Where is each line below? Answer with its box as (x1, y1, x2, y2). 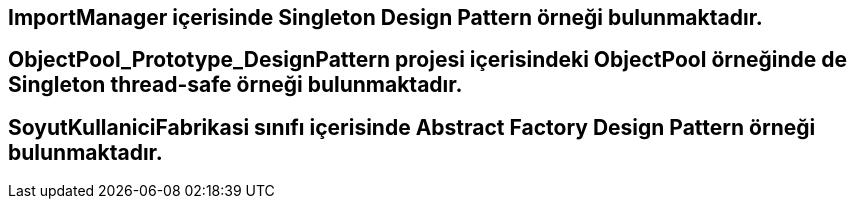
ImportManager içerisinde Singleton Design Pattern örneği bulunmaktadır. (8, 5, 763, 30)
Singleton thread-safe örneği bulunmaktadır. (8, 72, 463, 98)
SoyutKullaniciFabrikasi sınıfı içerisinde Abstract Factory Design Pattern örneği (8, 114, 816, 140)
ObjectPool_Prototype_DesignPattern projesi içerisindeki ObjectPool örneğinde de (8, 47, 848, 73)
